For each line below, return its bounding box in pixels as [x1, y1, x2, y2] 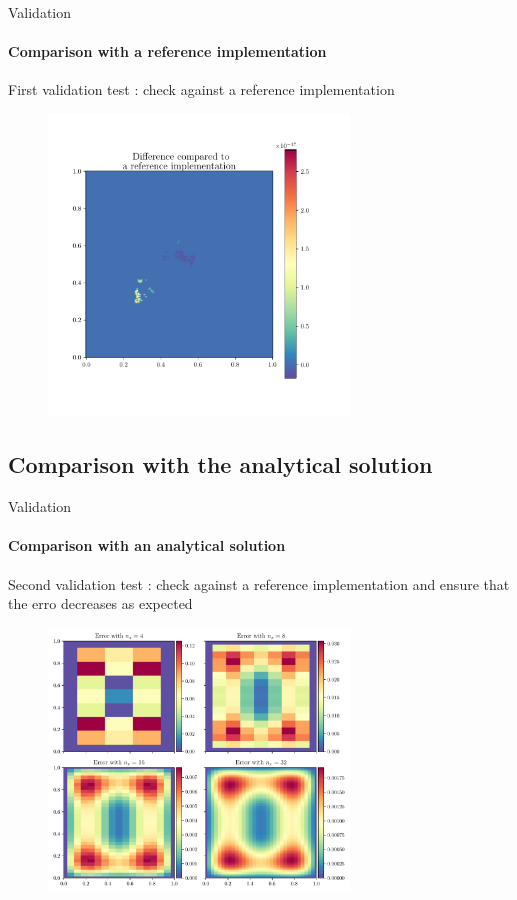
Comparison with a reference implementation [8, 41, 327, 62]
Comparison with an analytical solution [8, 535, 286, 556]
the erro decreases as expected [8, 593, 193, 614]
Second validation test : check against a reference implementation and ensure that [8, 573, 510, 594]
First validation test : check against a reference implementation [8, 79, 395, 100]
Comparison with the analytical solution [8, 449, 433, 480]
